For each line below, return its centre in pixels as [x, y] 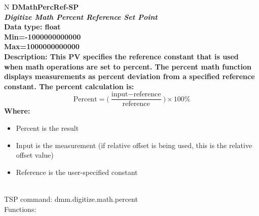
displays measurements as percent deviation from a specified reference [129, 76]
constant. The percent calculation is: [69, 86]
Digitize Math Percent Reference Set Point [81, 16]
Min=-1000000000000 [43, 36]
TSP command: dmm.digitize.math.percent [71, 199]
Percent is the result [47, 128]
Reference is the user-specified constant [77, 172]
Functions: [20, 209]
